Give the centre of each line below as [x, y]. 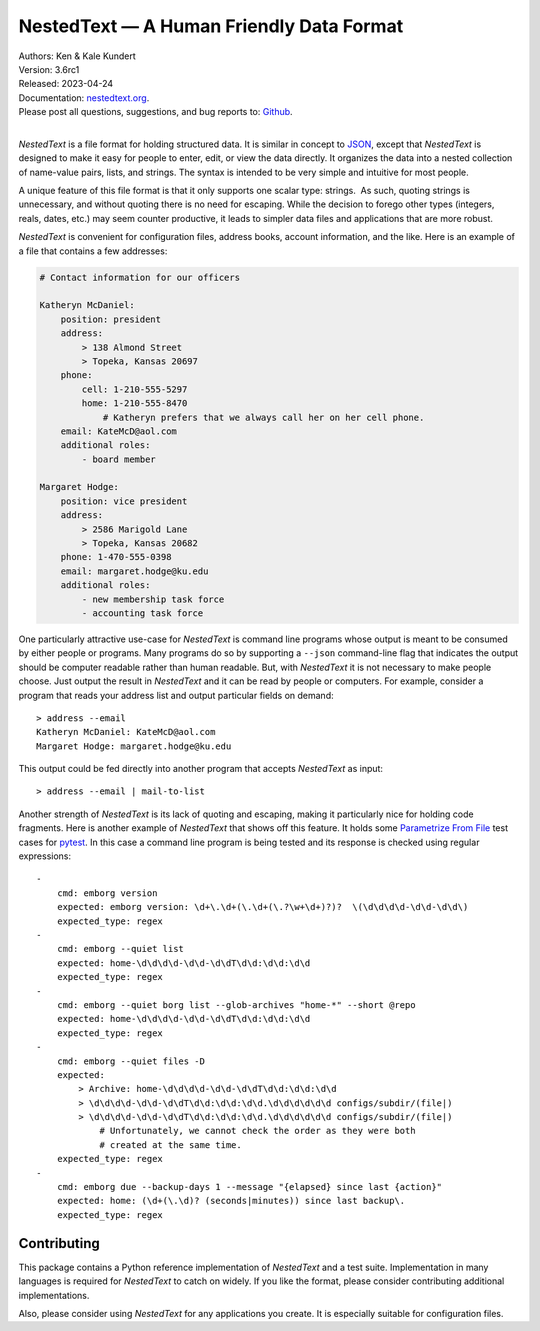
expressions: [45, 856]
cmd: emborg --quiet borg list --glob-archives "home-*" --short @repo [236, 1004]
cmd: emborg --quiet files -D [130, 1061]
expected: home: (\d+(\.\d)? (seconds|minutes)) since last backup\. [231, 1201]
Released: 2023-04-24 [66, 84]
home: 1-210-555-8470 [134, 403]
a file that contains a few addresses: [93, 251]
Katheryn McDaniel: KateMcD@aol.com [126, 732]
